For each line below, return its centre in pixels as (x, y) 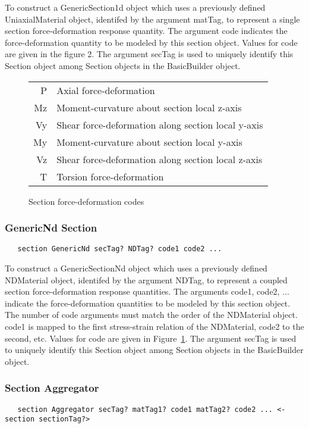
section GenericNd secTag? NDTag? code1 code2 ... (120, 249)
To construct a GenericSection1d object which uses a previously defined (135, 7)
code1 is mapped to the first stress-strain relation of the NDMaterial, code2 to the (154, 326)
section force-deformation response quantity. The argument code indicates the (146, 31)
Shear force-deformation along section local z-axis (160, 159)
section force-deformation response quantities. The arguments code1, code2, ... (147, 291)
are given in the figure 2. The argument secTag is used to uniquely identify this (149, 54)
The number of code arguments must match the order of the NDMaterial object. (151, 315)
